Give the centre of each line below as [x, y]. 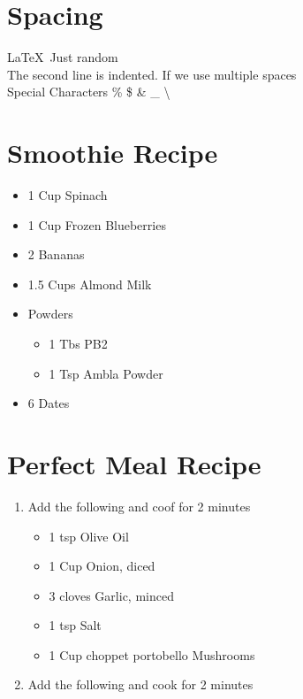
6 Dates [49, 403]
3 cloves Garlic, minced [111, 595]
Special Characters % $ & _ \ [89, 92]
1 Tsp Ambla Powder [106, 373]
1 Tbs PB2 [78, 343]
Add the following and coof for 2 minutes [139, 506]
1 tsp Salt [75, 625]
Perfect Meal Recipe [134, 463]
